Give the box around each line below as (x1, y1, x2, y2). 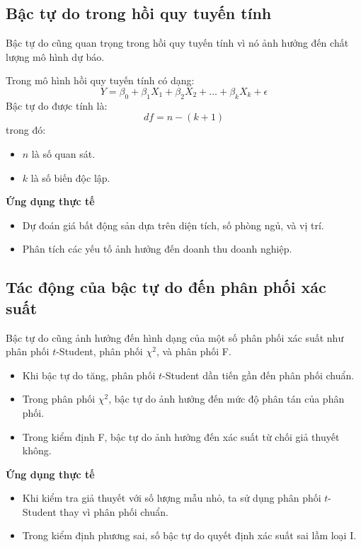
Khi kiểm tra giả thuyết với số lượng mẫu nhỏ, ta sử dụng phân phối (22, 490, 321, 505)
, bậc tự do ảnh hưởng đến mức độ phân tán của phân (108, 391, 345, 406)
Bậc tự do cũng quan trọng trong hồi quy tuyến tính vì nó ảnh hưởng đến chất (6, 35, 349, 50)
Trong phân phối (22, 391, 96, 406)
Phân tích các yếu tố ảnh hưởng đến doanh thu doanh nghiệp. (22, 241, 292, 256)
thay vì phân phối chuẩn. (59, 504, 168, 519)
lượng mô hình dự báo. (6, 49, 105, 64)
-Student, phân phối (56, 344, 143, 359)
